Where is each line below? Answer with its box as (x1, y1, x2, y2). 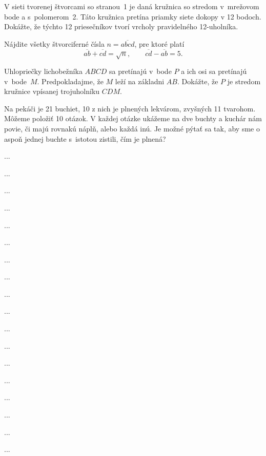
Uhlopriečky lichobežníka (4, 65, 83, 76)
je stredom (227, 75, 261, 86)
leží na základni (115, 75, 165, 86)
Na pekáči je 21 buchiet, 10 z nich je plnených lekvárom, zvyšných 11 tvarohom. (4, 103, 256, 113)
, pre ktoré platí (134, 38, 185, 49)
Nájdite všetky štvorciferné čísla (4, 38, 105, 49)
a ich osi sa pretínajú (181, 65, 247, 76)
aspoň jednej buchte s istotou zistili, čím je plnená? (4, 133, 166, 144)
